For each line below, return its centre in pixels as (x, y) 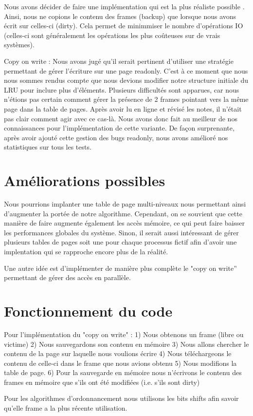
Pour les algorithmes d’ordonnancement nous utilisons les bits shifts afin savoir (121, 398)
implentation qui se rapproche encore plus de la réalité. (86, 251)
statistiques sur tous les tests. (48, 147)
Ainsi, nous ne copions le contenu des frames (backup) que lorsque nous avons (120, 16)
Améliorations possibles (85, 180)
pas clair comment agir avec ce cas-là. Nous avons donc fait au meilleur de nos (121, 118)
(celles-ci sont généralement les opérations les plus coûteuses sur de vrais (112, 35)
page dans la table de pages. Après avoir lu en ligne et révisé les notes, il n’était (123, 108)
